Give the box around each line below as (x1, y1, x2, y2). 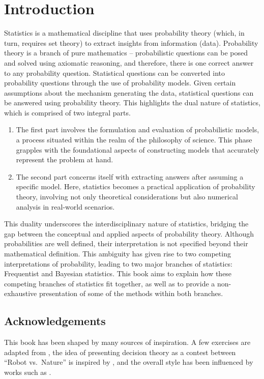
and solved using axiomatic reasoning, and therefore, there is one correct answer (4, 57, 254, 68)
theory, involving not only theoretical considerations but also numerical (16, 191, 238, 202)
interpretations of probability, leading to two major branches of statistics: (4, 258, 233, 269)
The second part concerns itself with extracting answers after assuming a (16, 171, 244, 182)
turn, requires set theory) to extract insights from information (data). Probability (4, 37, 258, 48)
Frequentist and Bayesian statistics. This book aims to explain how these (4, 268, 232, 279)
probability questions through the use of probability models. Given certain (4, 77, 236, 88)
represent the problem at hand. (16, 154, 113, 165)
